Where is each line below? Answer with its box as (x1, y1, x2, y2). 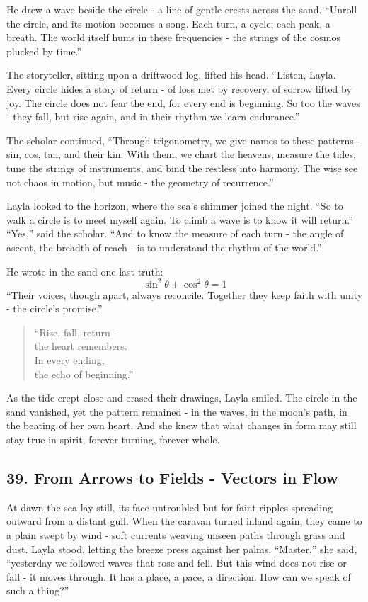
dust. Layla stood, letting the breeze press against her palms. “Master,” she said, (6, 541, 357, 556)
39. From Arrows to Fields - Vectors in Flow (6, 466, 339, 488)
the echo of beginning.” (34, 366, 134, 381)
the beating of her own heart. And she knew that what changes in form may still (6, 418, 357, 433)
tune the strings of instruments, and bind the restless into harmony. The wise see (6, 160, 358, 175)
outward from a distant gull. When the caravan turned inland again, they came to (6, 513, 362, 528)
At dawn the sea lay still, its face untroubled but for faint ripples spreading (6, 499, 333, 514)
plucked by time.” (6, 43, 82, 58)
